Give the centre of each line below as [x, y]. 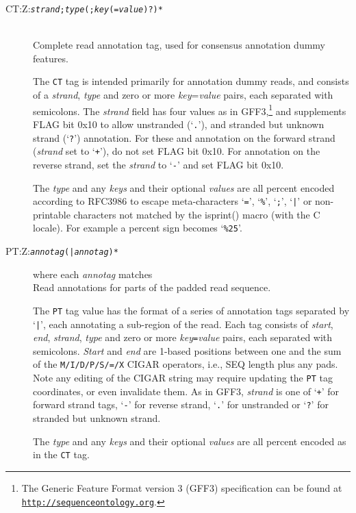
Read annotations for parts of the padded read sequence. [152, 287]
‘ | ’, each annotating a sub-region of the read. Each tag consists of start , [183, 324]
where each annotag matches [93, 274]
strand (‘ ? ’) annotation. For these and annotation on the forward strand [184, 137]
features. [51, 58]
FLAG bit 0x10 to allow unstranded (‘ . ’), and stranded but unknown [179, 124]
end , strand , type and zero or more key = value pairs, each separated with [183, 337]
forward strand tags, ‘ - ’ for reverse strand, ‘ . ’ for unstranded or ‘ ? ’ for [181, 404]
